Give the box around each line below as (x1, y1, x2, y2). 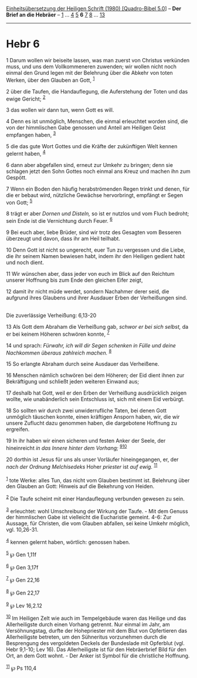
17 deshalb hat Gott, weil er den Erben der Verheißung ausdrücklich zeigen (6, 389, 187, 396)
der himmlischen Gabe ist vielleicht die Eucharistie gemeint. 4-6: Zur (6, 514, 172, 521)
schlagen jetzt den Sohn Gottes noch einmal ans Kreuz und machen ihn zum (6, 168, 191, 175)
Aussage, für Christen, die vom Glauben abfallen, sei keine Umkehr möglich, (6, 520, 191, 527)
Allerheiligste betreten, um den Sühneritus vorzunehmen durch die (6, 633, 167, 640)
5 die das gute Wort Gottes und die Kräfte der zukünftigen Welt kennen (6, 142, 178, 149)
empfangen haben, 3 (6, 131, 56, 138)
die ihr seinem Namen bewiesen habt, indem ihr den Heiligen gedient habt (6, 252, 185, 259)
